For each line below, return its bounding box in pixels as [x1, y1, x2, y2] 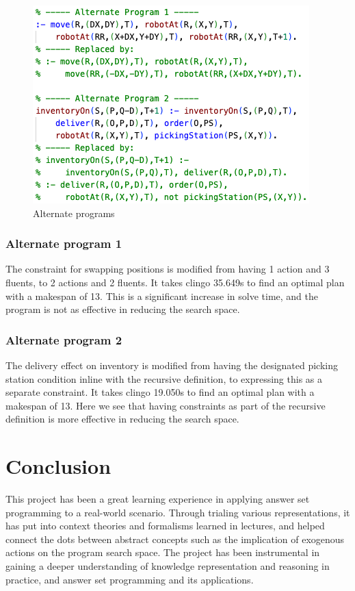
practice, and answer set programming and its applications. [5, 572, 254, 586]
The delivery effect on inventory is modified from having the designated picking [5, 358, 338, 372]
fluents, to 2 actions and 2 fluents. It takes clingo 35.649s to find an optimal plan [5, 275, 345, 289]
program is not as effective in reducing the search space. [5, 302, 240, 316]
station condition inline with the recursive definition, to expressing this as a [5, 371, 322, 386]
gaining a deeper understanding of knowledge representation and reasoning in [5, 559, 330, 573]
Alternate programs [33, 205, 115, 220]
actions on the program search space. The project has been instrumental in [5, 545, 320, 559]
